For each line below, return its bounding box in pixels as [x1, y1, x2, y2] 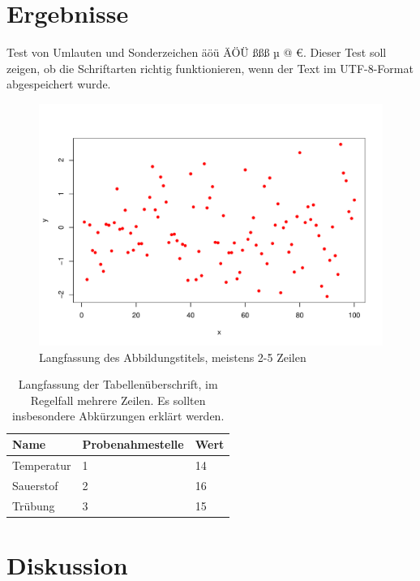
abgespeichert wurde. [6, 75, 111, 93]
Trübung [12, 497, 55, 514]
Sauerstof [12, 476, 58, 493]
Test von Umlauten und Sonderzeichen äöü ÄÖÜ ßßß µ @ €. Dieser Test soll [6, 44, 387, 61]
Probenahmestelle [82, 436, 184, 452]
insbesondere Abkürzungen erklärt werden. [11, 407, 225, 424]
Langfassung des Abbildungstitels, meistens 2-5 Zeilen [39, 348, 306, 365]
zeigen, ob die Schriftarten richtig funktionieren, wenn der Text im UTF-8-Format [6, 59, 414, 76]
